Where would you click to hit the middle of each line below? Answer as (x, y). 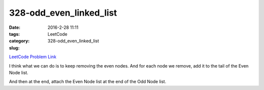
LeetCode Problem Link (33, 57)
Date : (15, 27)
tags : (14, 34)
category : (19, 41)
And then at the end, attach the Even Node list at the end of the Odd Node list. (88, 82)
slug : (14, 48)
